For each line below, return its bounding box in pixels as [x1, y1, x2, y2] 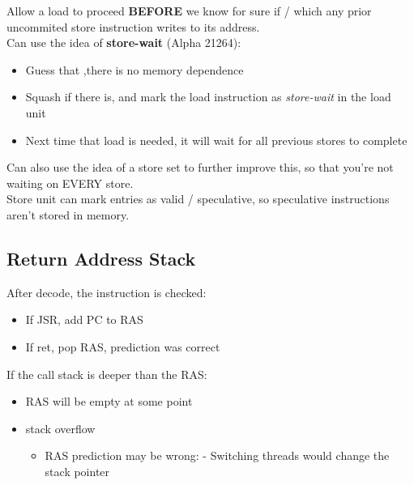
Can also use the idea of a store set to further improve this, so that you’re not [6, 159, 394, 176]
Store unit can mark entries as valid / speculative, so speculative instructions [6, 190, 390, 207]
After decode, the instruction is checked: [6, 283, 207, 300]
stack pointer [45, 462, 110, 479]
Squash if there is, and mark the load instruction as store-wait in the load [25, 88, 391, 105]
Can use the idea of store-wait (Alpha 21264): [6, 34, 241, 51]
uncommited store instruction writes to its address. [6, 18, 260, 35]
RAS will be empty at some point [25, 393, 193, 410]
